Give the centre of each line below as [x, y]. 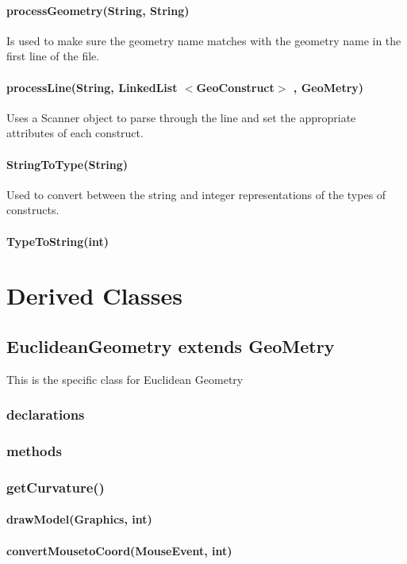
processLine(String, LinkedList [92, 87]
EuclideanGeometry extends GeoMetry [171, 345]
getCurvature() [56, 487]
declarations [46, 414]
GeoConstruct [235, 87]
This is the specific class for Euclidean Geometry [125, 379]
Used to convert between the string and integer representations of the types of [196, 194]
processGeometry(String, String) [98, 10]
